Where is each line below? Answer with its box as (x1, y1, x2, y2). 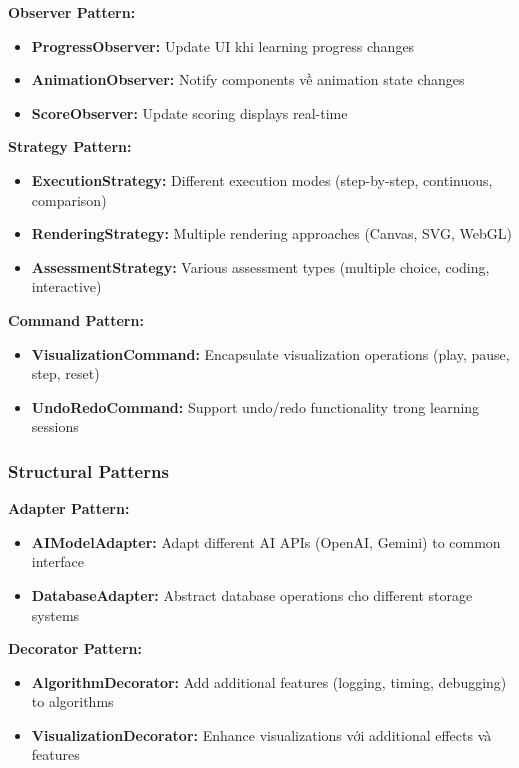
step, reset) (31, 363, 100, 384)
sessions (31, 416, 79, 437)
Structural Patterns (8, 458, 169, 483)
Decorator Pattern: (8, 638, 143, 659)
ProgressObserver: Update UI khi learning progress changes (31, 35, 415, 56)
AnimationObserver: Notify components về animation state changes (31, 69, 465, 90)
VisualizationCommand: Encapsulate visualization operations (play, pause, (31, 343, 510, 364)
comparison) (31, 189, 107, 210)
